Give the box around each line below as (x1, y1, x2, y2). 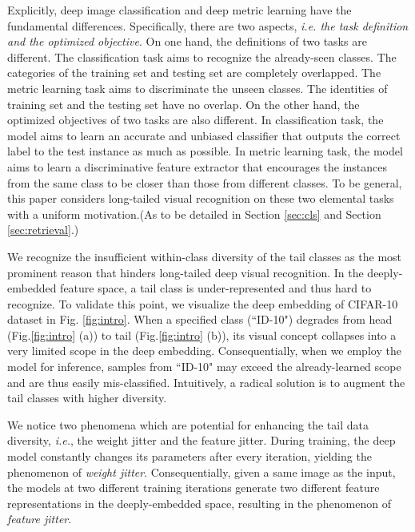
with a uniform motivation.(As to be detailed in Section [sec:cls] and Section (7, 205, 381, 222)
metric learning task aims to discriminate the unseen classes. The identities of (7, 79, 388, 96)
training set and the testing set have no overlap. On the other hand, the (7, 95, 360, 112)
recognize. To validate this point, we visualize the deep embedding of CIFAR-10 (7, 295, 398, 312)
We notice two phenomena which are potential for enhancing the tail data (7, 416, 369, 433)
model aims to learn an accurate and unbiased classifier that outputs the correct (7, 127, 401, 143)
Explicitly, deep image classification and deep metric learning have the (7, 2, 352, 18)
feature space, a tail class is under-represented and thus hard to (60, 280, 372, 296)
